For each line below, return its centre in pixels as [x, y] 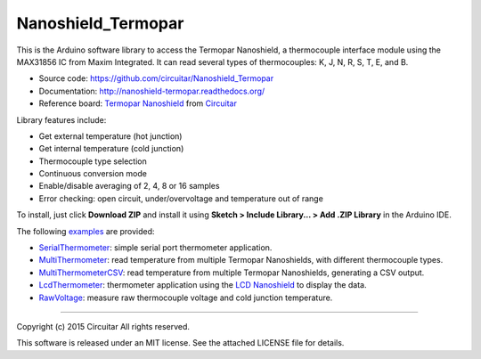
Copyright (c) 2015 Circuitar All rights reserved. [103, 326]
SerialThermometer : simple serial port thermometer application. [155, 248]
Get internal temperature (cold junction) [111, 149]
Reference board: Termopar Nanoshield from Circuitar [138, 103]
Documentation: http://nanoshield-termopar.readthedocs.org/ [152, 91]
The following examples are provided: [86, 231]
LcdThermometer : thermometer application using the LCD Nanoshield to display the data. [203, 285]
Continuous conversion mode [93, 174]
